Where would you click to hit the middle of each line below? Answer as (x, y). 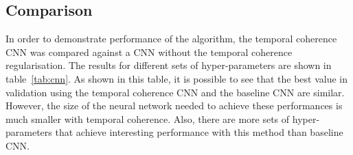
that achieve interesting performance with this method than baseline (199, 132)
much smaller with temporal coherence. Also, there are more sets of (148, 118)
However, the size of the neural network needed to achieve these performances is (174, 105)
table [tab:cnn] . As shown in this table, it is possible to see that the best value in (177, 78)
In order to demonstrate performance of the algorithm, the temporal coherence (171, 39)
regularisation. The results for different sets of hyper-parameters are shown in (169, 65)
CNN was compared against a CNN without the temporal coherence (149, 52)
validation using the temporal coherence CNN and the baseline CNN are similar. (175, 92)
